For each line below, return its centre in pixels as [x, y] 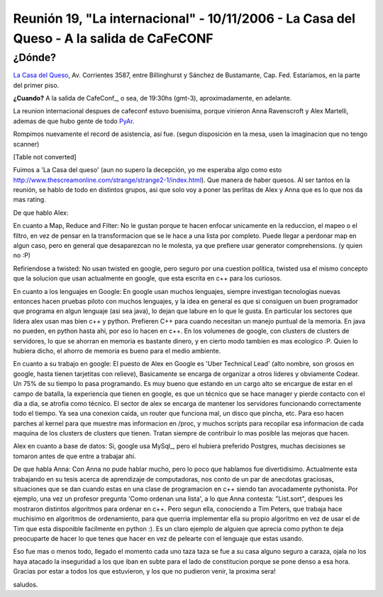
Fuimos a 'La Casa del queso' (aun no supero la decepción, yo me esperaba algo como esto [148, 170]
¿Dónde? [35, 57]
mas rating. [29, 200]
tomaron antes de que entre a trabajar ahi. [74, 456]
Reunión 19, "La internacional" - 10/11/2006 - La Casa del [184, 18]
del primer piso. [36, 85]
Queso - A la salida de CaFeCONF [113, 38]
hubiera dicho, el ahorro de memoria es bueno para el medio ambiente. [117, 351]
